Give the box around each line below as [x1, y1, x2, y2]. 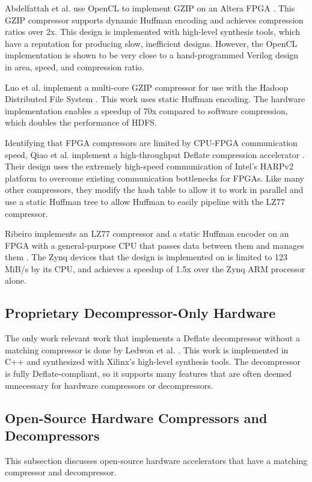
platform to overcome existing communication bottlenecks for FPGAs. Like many [5, 171, 305, 184]
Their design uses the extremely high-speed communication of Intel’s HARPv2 [5, 160, 293, 172]
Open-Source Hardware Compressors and [5, 408, 268, 427]
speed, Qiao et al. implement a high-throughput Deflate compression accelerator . [5, 148, 305, 160]
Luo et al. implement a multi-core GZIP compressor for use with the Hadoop [5, 81, 289, 93]
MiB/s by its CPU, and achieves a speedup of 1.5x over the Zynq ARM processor [5, 262, 305, 275]
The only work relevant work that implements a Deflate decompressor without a [5, 332, 300, 344]
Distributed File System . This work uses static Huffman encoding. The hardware [5, 93, 305, 105]
